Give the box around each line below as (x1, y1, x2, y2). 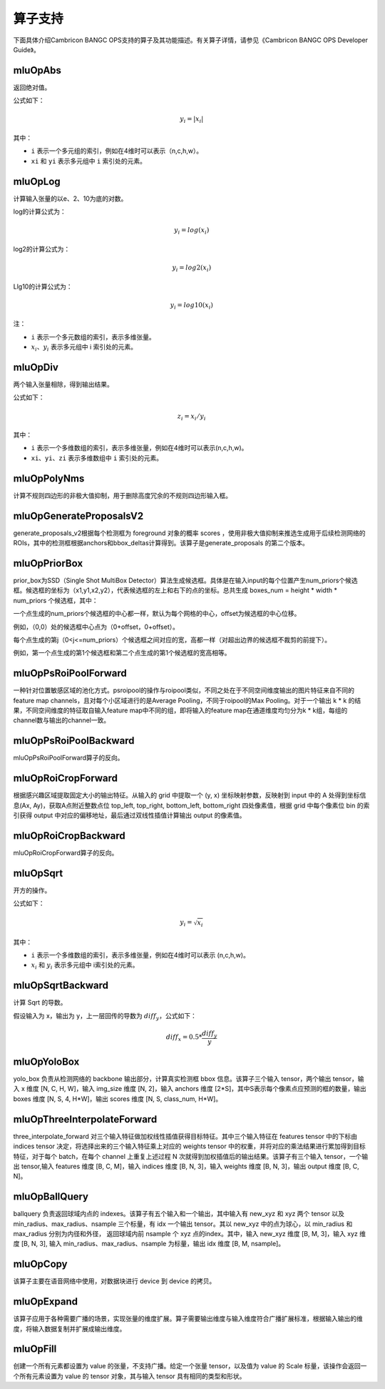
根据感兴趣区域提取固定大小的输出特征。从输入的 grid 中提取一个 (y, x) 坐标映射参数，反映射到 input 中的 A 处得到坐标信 (13, 791, 366, 800)
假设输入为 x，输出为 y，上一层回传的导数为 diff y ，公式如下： (13, 1011, 197, 1022)
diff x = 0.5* (165, 1033, 202, 1042)
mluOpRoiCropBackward (13, 830, 126, 842)
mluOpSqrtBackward (13, 980, 108, 992)
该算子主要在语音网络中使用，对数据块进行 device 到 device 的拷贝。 (13, 1277, 216, 1285)
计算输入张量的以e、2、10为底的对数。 (13, 194, 128, 203)
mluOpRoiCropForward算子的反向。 (13, 848, 118, 857)
